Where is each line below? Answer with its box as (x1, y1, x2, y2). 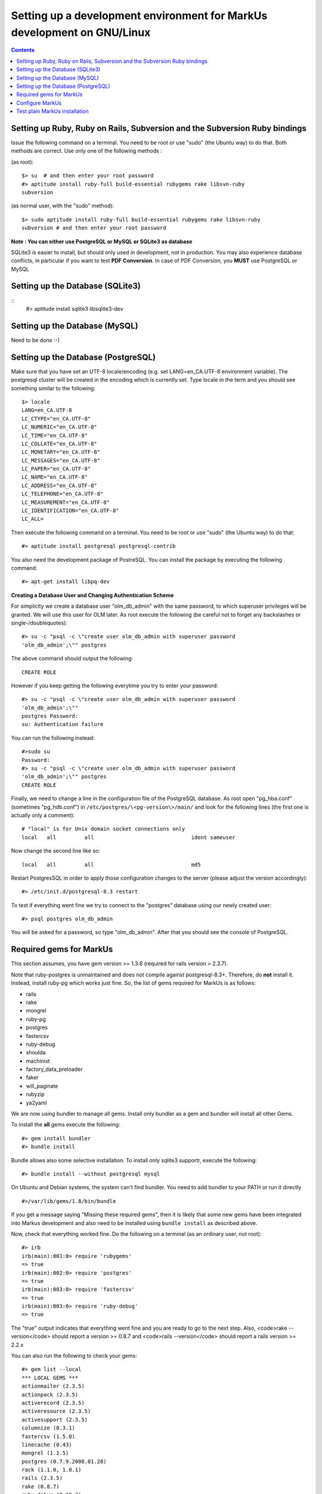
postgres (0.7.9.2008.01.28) (21, 1458, 107, 1465)
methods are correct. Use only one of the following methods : (11, 147, 162, 155)
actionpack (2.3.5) (21, 1391, 79, 1398)
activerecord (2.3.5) (21, 1399, 85, 1406)
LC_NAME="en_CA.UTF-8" (21, 474, 88, 480)
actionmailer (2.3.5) (21, 1383, 85, 1389)
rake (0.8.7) (21, 1483, 60, 1490)
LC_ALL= (21, 516, 44, 522)
